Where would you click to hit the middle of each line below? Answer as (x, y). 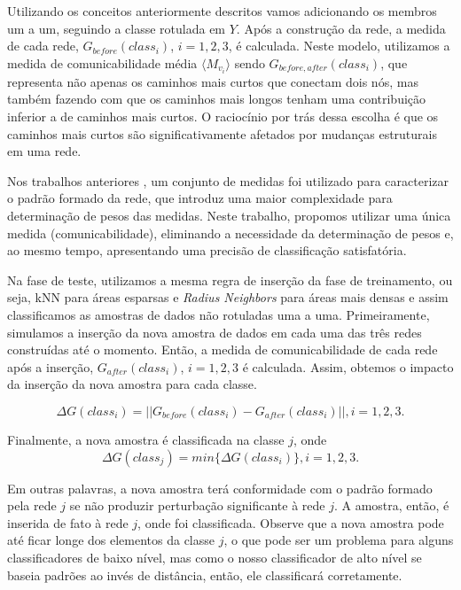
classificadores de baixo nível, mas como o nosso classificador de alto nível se (215, 557)
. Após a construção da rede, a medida (341, 28)
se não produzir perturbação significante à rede (197, 505)
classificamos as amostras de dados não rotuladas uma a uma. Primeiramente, (219, 314)
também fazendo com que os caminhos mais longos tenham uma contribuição (217, 99)
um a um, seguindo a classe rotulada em (117, 28)
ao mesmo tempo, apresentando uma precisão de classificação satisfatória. (207, 250)
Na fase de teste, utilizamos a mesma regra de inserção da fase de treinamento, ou (230, 279)
